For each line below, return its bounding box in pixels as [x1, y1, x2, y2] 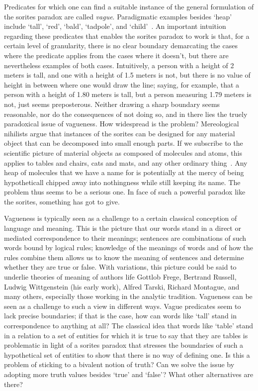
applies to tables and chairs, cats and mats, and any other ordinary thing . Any [4, 157, 248, 168]
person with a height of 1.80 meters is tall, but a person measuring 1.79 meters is [4, 89, 252, 99]
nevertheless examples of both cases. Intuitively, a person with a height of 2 [4, 60, 234, 70]
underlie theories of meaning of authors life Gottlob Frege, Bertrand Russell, [4, 272, 237, 282]
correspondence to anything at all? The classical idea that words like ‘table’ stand [4, 320, 253, 330]
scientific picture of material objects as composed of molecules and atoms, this [4, 147, 242, 158]
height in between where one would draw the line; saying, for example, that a [4, 79, 240, 90]
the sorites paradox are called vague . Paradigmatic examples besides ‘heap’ [4, 11, 232, 21]
